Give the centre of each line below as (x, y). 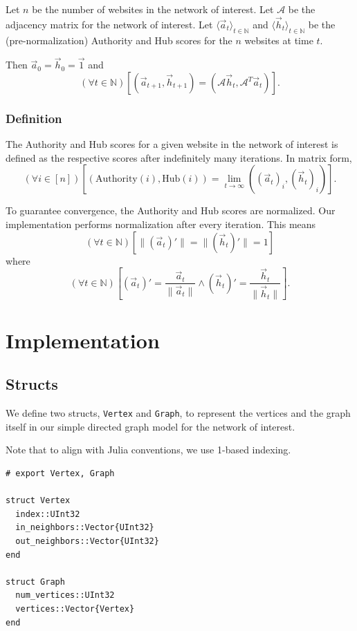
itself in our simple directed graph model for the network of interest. (150, 426)
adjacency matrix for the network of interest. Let (109, 24)
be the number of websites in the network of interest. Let (153, 9)
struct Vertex (38, 501)
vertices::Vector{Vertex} (75, 609)
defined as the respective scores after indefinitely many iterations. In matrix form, (179, 157)
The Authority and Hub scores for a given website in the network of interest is (172, 144)
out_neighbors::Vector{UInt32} (87, 541)
